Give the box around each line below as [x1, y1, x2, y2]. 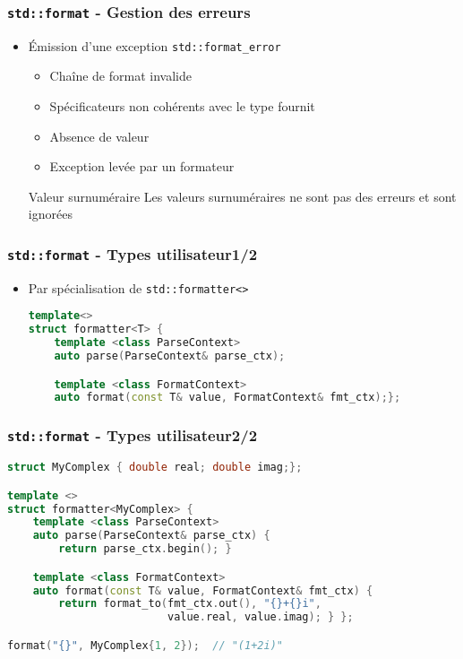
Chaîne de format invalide [49, 66, 192, 85]
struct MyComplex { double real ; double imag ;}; [7, 461, 303, 474]
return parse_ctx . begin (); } [58, 542, 232, 556]
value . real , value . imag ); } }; [167, 611, 354, 624]
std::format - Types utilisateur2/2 [7, 424, 258, 447]
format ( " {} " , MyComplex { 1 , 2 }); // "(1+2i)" [7, 638, 283, 652]
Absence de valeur [49, 126, 150, 145]
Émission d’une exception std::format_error [28, 36, 281, 55]
